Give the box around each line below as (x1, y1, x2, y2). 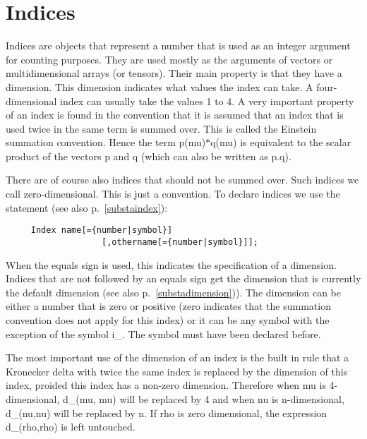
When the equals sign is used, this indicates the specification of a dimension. (6, 257, 337, 272)
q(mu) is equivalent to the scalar (210, 135, 351, 150)
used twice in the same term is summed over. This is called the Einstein (6, 121, 317, 136)
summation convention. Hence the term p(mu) (6, 135, 206, 150)
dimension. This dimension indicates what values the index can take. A (6, 79, 313, 94)
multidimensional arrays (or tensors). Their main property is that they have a (6, 66, 342, 80)
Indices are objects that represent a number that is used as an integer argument (6, 38, 351, 53)
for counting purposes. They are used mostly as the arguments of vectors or (6, 52, 333, 66)
